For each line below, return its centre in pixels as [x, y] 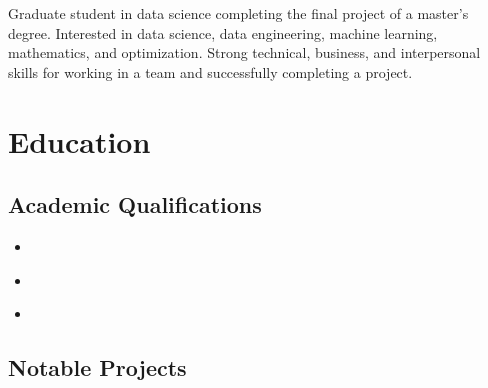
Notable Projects [97, 367]
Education [79, 140]
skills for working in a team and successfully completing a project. [210, 71]
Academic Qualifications [135, 204]
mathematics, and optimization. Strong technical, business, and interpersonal [244, 52]
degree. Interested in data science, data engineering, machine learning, [223, 32]
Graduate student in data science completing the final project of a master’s [238, 13]
